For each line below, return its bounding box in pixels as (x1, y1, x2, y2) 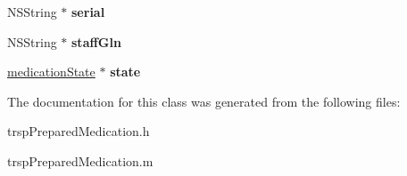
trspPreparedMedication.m (7, 151, 154, 170)
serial (71, 3, 105, 20)
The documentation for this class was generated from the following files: (7, 92, 401, 110)
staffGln (71, 32, 121, 51)
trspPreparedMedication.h (7, 122, 150, 140)
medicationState (7, 62, 96, 81)
